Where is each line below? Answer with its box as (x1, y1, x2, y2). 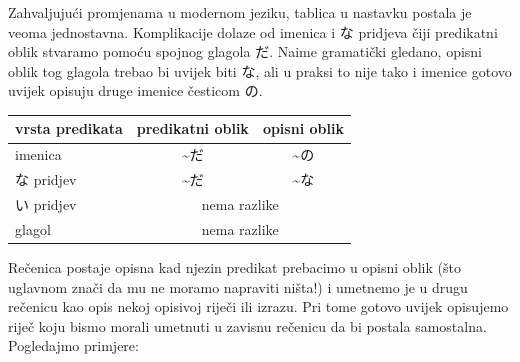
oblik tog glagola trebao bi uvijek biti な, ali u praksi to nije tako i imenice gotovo (8, 60, 512, 81)
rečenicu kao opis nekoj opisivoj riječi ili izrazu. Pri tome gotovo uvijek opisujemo (8, 296, 509, 317)
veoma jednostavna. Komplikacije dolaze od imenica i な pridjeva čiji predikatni (8, 21, 498, 42)
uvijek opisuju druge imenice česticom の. (8, 80, 263, 101)
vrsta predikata (15, 118, 123, 139)
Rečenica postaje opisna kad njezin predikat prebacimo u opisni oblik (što (8, 256, 461, 277)
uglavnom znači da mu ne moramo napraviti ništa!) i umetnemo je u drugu (8, 276, 468, 297)
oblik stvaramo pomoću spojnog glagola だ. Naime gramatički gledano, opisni (8, 41, 482, 62)
